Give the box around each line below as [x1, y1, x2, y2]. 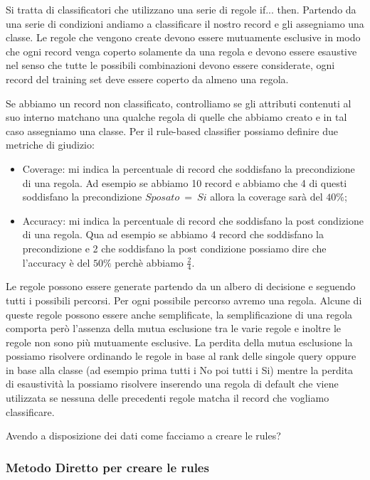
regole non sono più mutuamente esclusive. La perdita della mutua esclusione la [6, 334, 353, 349]
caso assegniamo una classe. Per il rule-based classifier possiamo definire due [6, 123, 338, 138]
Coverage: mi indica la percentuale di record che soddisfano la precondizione [22, 161, 355, 176]
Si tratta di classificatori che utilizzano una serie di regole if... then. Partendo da [6, 2, 356, 16]
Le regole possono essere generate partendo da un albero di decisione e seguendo [6, 279, 356, 294]
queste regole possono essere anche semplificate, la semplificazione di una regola [6, 306, 353, 321]
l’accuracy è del [22, 255, 90, 270]
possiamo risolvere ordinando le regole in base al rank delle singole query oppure [6, 348, 356, 363]
